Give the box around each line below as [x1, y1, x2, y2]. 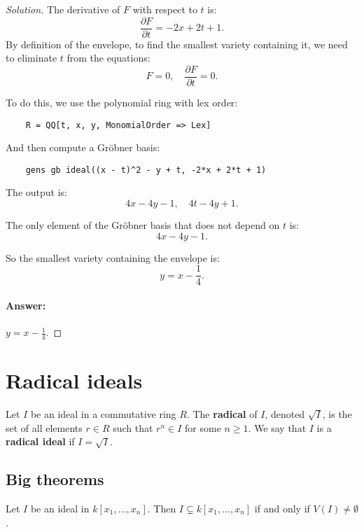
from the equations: [66, 50, 150, 65]
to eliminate [6, 50, 57, 65]
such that [113, 420, 153, 435]
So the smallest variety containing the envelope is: [6, 250, 220, 265]
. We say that [248, 420, 307, 435]
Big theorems [6, 468, 104, 490]
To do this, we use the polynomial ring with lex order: [6, 94, 238, 109]
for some [185, 420, 221, 435]
